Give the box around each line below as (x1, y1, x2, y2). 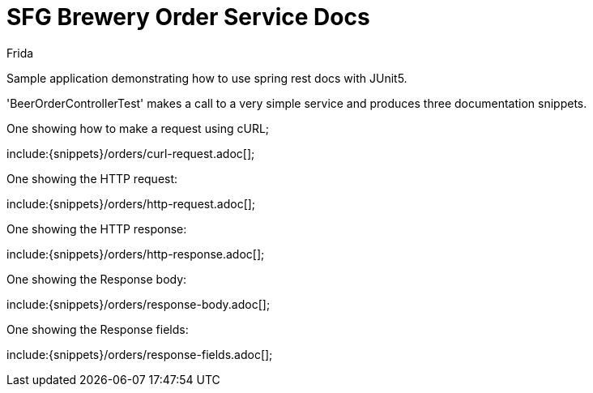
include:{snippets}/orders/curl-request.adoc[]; (6, 146, 255, 160)
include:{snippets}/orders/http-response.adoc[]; (6, 246, 265, 261)
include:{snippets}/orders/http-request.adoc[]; (6, 196, 256, 211)
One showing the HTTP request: (6, 171, 178, 186)
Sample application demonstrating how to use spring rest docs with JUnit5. (6, 70, 407, 85)
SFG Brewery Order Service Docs (6, 3, 370, 31)
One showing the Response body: (6, 271, 187, 286)
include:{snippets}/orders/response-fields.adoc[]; (6, 347, 273, 361)
